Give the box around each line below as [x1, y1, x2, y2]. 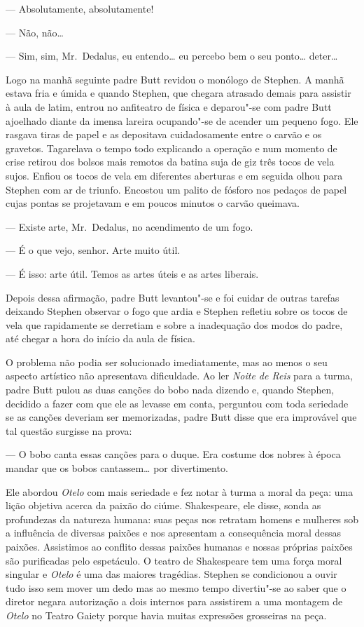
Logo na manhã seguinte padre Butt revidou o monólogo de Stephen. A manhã [6, 72, 344, 86]
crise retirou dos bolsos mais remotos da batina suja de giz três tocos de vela [6, 154, 335, 169]
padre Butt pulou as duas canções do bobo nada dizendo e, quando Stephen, [6, 382, 335, 397]
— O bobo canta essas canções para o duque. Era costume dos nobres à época [6, 447, 341, 461]
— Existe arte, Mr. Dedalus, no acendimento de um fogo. [6, 219, 253, 234]
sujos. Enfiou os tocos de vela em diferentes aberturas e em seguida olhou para [6, 168, 343, 182]
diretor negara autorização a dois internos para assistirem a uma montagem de [6, 594, 343, 609]
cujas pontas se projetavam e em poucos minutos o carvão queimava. [6, 196, 300, 210]
